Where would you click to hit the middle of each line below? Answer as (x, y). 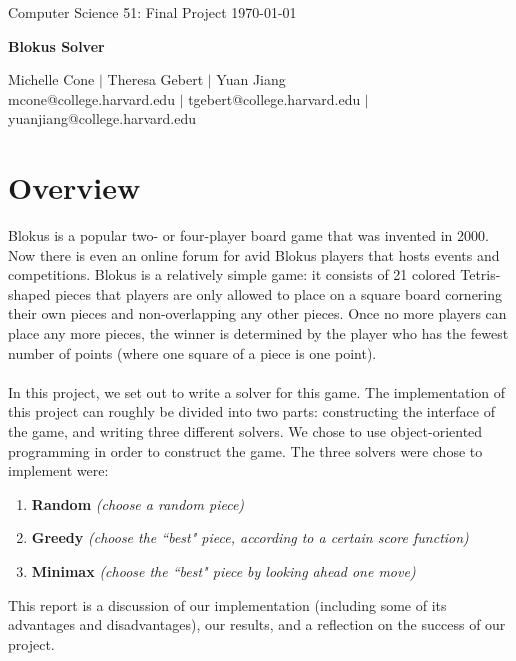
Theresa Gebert (155, 79)
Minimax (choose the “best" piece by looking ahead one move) (223, 571)
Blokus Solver (56, 45)
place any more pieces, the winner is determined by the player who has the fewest (258, 333)
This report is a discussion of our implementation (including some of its (227, 604)
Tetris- (480, 274)
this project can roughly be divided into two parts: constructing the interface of (251, 411)
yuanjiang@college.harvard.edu (102, 118)
